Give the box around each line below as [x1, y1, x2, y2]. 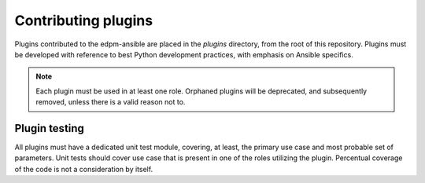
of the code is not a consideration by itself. [14, 164, 153, 174]
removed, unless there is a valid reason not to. [35, 97, 186, 107]
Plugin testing [14, 122, 84, 135]
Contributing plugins [14, 12, 153, 29]
